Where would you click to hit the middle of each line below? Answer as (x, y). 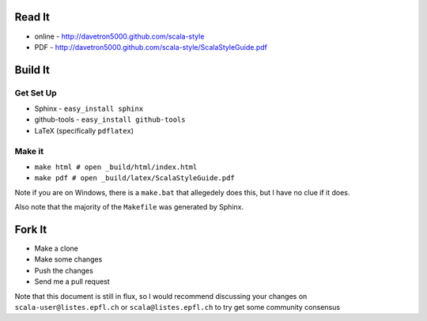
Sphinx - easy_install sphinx (89, 109)
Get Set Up (36, 93)
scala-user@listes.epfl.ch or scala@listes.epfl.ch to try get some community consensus (177, 308)
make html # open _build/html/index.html (116, 167)
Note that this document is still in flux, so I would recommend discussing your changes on (161, 296)
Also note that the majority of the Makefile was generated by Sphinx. (129, 207)
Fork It (31, 229)
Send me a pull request (72, 281)
